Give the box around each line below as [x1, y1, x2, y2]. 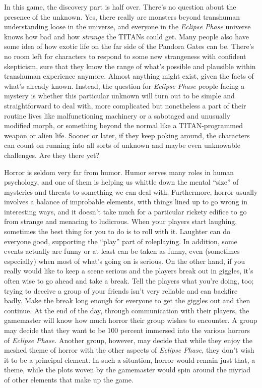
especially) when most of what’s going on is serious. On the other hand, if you [4, 255, 245, 266]
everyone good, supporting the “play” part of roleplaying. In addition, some [4, 236, 237, 246]
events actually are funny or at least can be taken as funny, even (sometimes [4, 246, 240, 256]
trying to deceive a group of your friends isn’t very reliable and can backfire [4, 285, 238, 296]
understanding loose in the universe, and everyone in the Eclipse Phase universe [4, 21, 251, 32]
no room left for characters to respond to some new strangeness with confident [4, 50, 246, 61]
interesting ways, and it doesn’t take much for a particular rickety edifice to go [4, 206, 247, 216]
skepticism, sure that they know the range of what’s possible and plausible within [4, 61, 256, 71]
